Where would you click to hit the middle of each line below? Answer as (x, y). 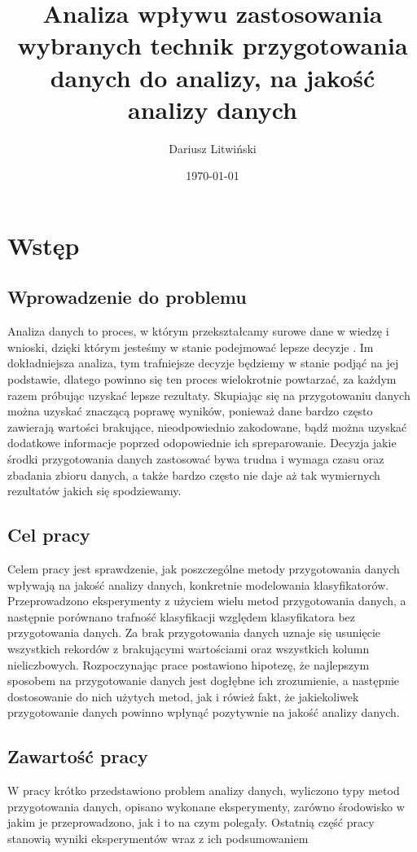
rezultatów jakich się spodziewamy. (94, 491)
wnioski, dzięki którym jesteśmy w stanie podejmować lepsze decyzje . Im (191, 347)
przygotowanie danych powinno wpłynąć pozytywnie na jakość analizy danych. (204, 712)
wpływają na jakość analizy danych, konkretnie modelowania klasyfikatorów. (198, 584)
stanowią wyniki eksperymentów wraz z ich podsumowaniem (158, 838)
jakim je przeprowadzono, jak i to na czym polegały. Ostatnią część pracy (191, 822)
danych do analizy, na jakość (213, 77)
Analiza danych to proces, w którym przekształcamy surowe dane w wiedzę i (198, 331)
